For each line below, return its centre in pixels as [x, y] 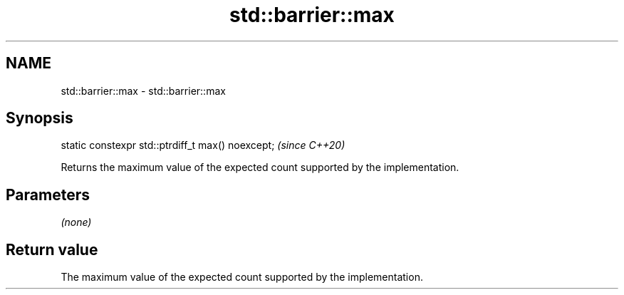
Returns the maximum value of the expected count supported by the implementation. [260, 167]
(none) [76, 222]
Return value [52, 249]
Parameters [48, 195]
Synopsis [40, 118]
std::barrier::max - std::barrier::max [143, 90]
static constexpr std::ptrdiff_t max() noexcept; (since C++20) [203, 145]
